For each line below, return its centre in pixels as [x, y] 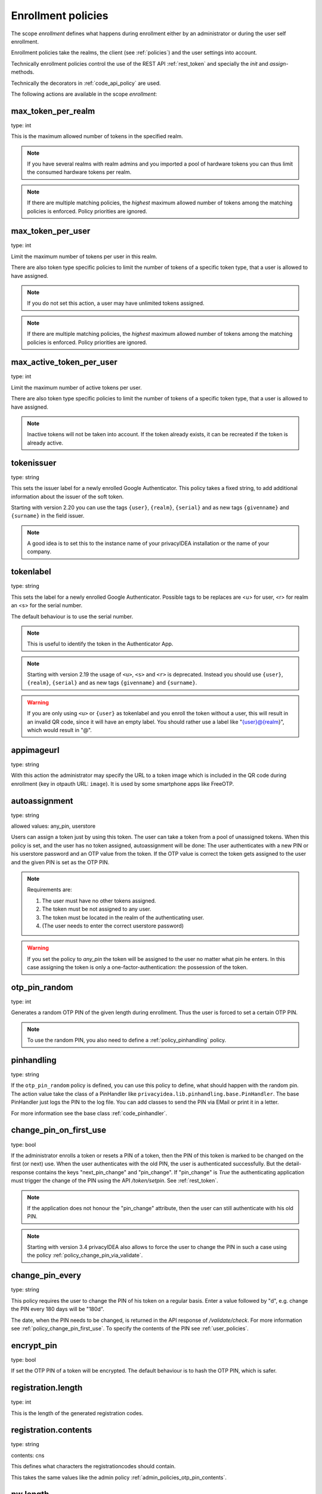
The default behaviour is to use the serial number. [72, 616]
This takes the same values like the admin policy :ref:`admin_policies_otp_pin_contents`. [119, 1477]
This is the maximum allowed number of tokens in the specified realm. [97, 136]
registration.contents [52, 1430]
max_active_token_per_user [64, 362]
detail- [293, 1164]
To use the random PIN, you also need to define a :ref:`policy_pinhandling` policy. [127, 1040]
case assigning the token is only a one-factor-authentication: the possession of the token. [137, 968]
